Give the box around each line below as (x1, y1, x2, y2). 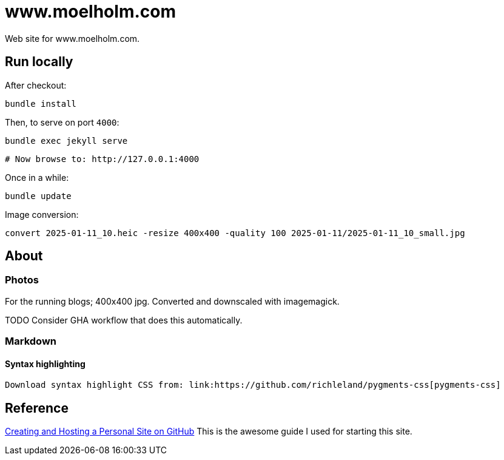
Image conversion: (5, 209, 79, 220)
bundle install (5, 98, 77, 109)
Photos (5, 274, 39, 286)
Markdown (5, 335, 56, 348)
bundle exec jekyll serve (5, 135, 128, 146)
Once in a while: (5, 172, 69, 183)
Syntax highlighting (5, 358, 86, 369)
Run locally (5, 54, 73, 70)
